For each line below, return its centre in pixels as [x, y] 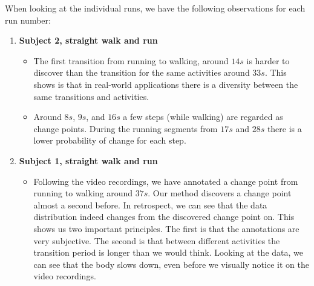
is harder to [268, 60]
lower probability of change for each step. [110, 140]
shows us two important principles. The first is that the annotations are [166, 228]
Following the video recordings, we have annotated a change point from [166, 181]
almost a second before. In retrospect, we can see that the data [150, 205]
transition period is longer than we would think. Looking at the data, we [168, 252]
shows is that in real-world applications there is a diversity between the [166, 84]
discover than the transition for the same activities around [142, 72]
